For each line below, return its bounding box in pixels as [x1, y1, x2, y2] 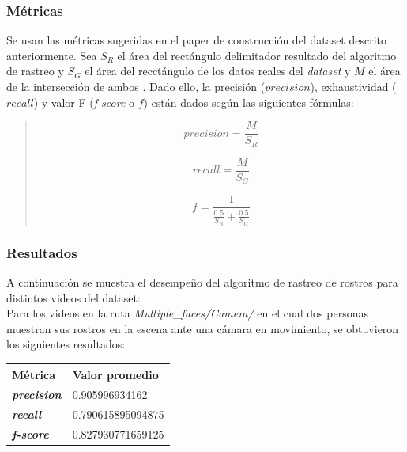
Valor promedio [72, 366, 159, 382]
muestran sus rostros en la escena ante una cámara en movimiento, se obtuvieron [6, 320, 399, 336]
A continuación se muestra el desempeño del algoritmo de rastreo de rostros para [6, 274, 398, 291]
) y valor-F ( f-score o [33, 93, 134, 110]
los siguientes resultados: [6, 336, 126, 352]
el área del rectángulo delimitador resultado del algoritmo [117, 47, 397, 63]
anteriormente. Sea [6, 47, 97, 63]
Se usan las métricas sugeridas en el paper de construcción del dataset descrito [6, 32, 387, 48]
